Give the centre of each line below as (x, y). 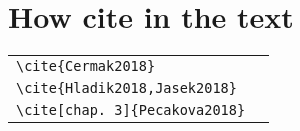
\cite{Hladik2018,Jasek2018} (126, 88)
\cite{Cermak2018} (86, 66)
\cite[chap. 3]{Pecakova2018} (131, 110)
